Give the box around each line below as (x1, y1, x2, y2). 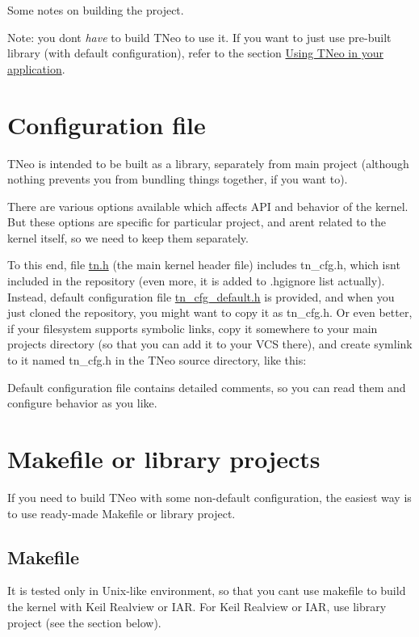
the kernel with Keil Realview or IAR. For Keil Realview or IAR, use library (7, 597, 387, 614)
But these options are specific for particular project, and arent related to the (7, 213, 386, 230)
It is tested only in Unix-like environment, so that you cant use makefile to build (7, 582, 406, 599)
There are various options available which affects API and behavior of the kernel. (7, 197, 409, 214)
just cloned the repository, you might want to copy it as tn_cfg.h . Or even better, (7, 304, 413, 321)
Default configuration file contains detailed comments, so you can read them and (7, 378, 406, 395)
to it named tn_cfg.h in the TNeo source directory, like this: (7, 352, 307, 369)
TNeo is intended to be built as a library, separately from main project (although (7, 154, 409, 171)
